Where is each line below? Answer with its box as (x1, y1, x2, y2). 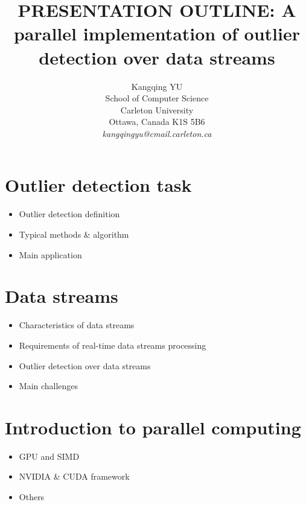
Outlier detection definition (19, 208, 120, 220)
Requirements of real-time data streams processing (19, 338, 206, 351)
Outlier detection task (5, 173, 192, 197)
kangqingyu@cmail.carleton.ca (102, 127, 212, 139)
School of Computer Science (105, 92, 209, 104)
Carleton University (120, 103, 194, 116)
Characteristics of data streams (19, 319, 135, 331)
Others (19, 491, 45, 503)
